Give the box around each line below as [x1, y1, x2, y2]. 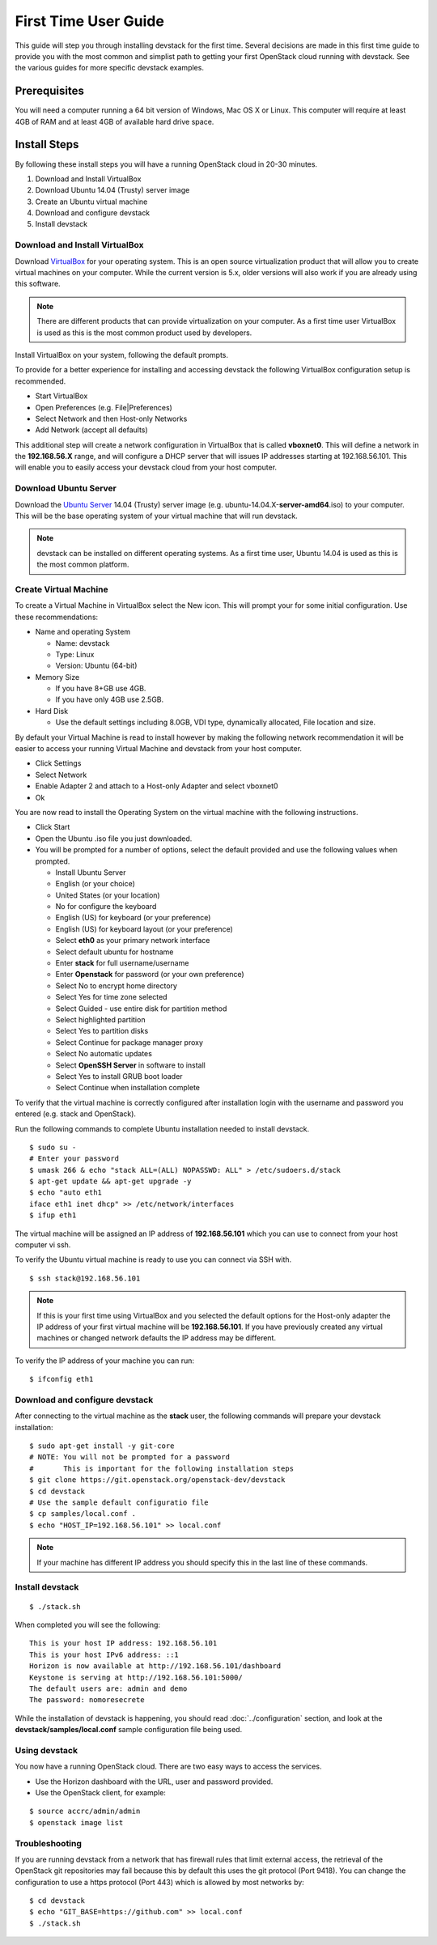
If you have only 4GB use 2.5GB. [55, 694, 164, 704]
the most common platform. [36, 559, 129, 570]
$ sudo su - [29, 1142, 77, 1152]
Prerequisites [15, 84, 84, 98]
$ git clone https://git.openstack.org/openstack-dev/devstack [29, 1476, 286, 1484]
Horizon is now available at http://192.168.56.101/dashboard [29, 1662, 282, 1671]
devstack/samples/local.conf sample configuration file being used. [15, 1725, 243, 1735]
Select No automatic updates [55, 1049, 153, 1059]
